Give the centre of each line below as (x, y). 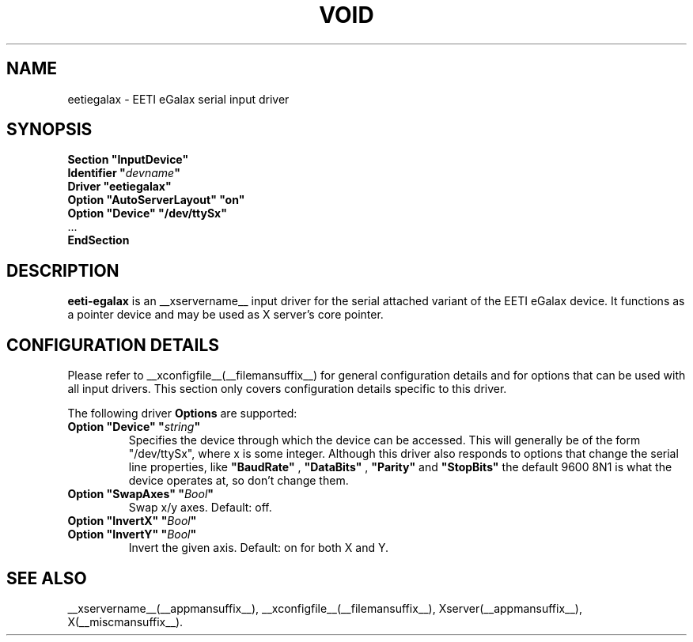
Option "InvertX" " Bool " (132, 521)
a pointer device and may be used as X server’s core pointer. (225, 315)
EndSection (98, 240)
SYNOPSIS (49, 130)
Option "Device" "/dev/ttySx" (147, 213)
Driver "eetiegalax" (119, 187)
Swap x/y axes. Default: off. (200, 508)
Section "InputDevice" (128, 160)
